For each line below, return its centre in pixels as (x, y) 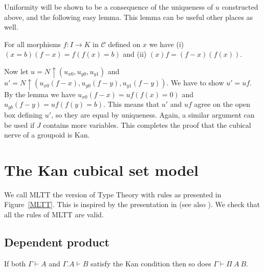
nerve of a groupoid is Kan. (47, 135)
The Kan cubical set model (102, 169)
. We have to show (195, 83)
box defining (24, 114)
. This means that (131, 104)
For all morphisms (32, 44)
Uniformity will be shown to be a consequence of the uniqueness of (109, 7)
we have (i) (167, 44)
